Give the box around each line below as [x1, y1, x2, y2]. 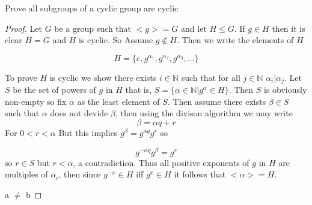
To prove [5, 71, 37, 83]
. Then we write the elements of [177, 34, 294, 46]
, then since [58, 168, 101, 180]
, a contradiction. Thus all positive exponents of [73, 156, 249, 168]
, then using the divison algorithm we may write [115, 107, 293, 119]
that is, [125, 83, 152, 96]
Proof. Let [5, 22, 42, 34]
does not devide [50, 107, 108, 119]
